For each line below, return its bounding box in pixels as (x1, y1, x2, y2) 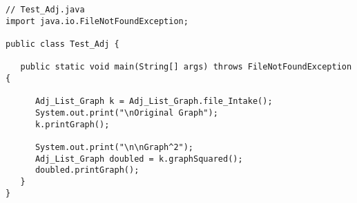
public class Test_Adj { (6, 39, 119, 49)
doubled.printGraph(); (35, 165, 139, 175)
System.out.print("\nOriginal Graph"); (35, 107, 218, 118)
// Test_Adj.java (6, 5, 85, 14)
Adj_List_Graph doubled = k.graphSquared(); (35, 153, 243, 164)
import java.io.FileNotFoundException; (6, 16, 189, 26)
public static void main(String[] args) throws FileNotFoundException (20, 62, 352, 72)
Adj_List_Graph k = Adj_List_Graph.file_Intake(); (35, 96, 273, 107)
